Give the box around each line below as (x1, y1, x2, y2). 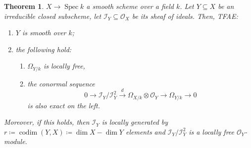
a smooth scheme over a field (86, 1, 174, 11)
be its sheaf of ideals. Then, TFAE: (132, 10, 238, 21)
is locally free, (43, 61, 85, 71)
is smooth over (22, 27, 66, 38)
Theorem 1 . (4, 1, 44, 11)
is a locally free (189, 126, 234, 137)
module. (4, 136, 27, 147)
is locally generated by (101, 117, 168, 127)
